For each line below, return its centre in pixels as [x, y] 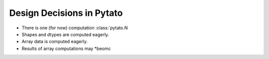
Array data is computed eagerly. [55, 42]
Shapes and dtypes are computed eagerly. [66, 34]
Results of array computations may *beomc [66, 48]
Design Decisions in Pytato [66, 13]
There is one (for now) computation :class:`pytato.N [75, 28]
